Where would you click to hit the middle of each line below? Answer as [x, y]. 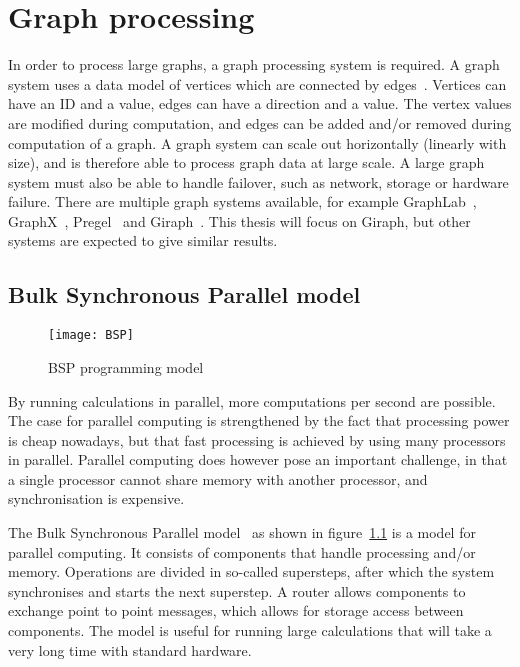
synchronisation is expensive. [96, 498]
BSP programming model [126, 366]
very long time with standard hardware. [130, 649]
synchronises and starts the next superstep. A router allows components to [237, 590]
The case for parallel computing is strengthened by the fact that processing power [259, 420]
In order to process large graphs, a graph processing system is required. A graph [254, 64]
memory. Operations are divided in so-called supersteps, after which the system [251, 571]
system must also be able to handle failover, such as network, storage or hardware [258, 181]
